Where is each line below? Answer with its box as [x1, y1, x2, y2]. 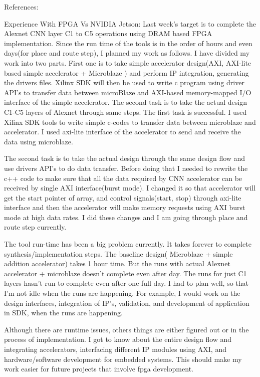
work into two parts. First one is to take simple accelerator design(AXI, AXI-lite [4, 57, 251, 68]
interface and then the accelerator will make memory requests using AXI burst [4, 202, 245, 213]
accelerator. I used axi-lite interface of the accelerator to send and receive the [4, 126, 241, 137]
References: [4, 2, 39, 12]
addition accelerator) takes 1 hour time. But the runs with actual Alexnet [4, 258, 231, 269]
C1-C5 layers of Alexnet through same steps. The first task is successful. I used [4, 106, 247, 117]
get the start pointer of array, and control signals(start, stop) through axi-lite [4, 192, 241, 203]
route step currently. [4, 222, 67, 232]
